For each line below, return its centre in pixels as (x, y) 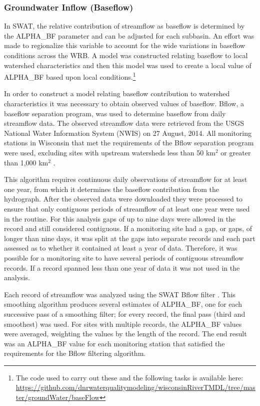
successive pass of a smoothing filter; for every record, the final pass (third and (125, 314)
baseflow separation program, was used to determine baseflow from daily (115, 113)
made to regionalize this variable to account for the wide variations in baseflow (125, 45)
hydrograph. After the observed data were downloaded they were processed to (123, 199)
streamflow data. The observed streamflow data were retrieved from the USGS (124, 123)
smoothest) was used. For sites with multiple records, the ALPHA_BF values (123, 324)
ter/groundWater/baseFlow (58, 397)
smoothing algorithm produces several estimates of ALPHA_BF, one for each (123, 304)
